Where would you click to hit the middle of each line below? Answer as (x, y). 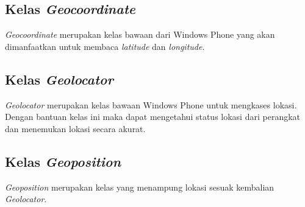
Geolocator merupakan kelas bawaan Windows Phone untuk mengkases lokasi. (151, 104)
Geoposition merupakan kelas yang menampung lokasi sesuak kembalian (140, 187)
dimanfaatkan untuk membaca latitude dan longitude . (105, 46)
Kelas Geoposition (63, 161)
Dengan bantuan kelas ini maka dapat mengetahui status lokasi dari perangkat (153, 117)
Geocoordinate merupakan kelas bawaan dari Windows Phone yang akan (140, 34)
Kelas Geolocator (59, 79)
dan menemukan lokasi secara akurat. (75, 128)
